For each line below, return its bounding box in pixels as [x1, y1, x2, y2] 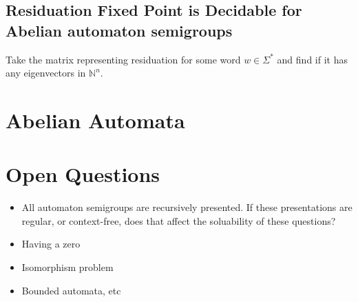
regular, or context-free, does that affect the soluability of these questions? [21, 213, 336, 228]
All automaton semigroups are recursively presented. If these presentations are [21, 200, 352, 214]
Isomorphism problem [21, 260, 114, 274]
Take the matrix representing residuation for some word [6, 52, 241, 66]
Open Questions [6, 160, 160, 188]
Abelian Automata [6, 105, 185, 134]
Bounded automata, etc [21, 283, 121, 297]
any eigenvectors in [6, 66, 86, 80]
